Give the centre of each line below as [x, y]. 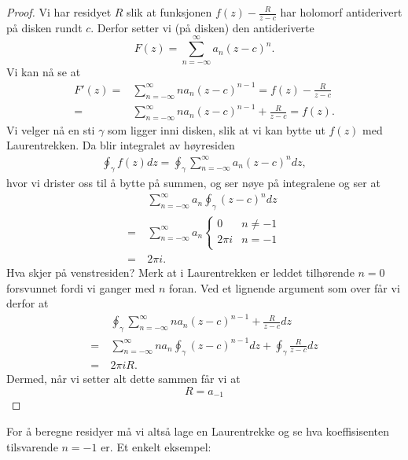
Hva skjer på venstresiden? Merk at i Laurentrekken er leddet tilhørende [180, 272]
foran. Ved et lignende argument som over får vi [284, 287]
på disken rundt [44, 27]
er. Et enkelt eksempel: [156, 446]
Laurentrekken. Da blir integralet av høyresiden [121, 145]
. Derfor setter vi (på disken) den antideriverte [202, 27]
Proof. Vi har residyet [59, 12]
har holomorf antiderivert [341, 12]
